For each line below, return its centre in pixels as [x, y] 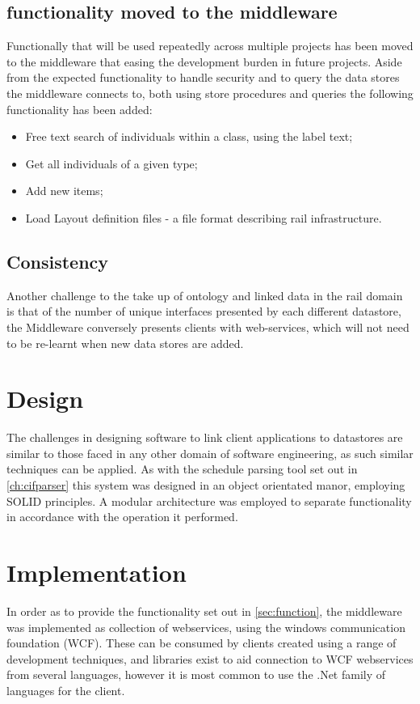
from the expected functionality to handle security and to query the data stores [203, 77]
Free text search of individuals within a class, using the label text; [189, 136]
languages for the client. [66, 690]
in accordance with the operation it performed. [122, 517]
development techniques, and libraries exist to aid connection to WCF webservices [210, 658]
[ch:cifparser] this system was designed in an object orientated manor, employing [206, 485]
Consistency [58, 261]
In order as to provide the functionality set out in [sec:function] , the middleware [204, 611]
